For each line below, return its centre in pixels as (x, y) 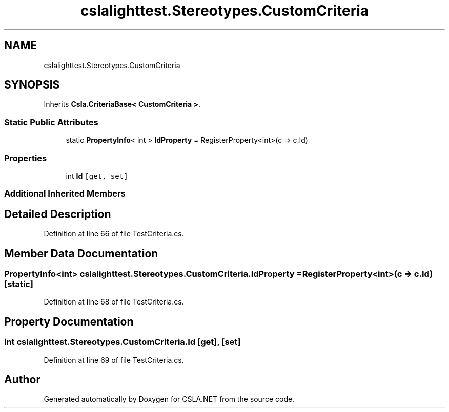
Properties (26, 158)
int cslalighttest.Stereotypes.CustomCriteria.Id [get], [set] (123, 342)
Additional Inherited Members (65, 194)
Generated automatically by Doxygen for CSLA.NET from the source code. (169, 399)
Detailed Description (58, 214)
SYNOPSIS (32, 85)
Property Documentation (69, 321)
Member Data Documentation (81, 253)
